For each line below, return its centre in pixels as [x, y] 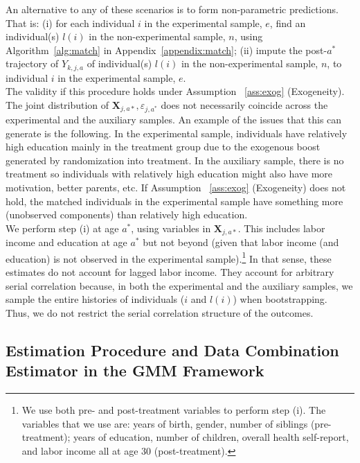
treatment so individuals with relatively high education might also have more [169, 174]
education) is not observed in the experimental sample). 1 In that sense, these [169, 257]
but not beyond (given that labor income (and [241, 242]
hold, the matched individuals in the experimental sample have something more [174, 201]
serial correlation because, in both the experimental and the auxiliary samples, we [179, 285]
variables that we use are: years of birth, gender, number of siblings [165, 423]
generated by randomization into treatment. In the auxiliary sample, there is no [175, 160]
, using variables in [171, 228]
